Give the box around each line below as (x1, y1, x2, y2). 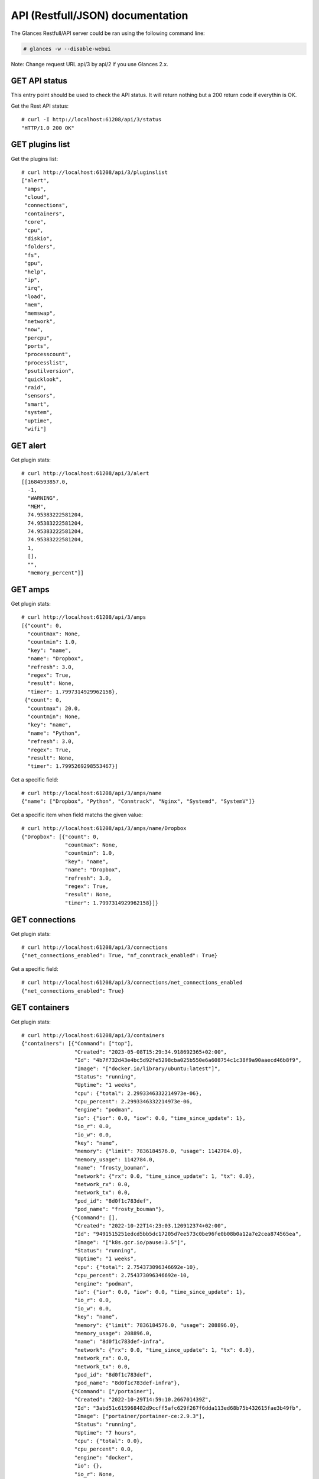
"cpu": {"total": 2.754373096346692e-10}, (74, 1264, 199, 1270)
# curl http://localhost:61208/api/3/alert (21, 470, 149, 477)
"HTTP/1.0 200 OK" (21, 124, 75, 131)
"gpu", (24, 260, 44, 267)
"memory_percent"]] (27, 569, 84, 576)
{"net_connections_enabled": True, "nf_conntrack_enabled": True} (21, 952, 218, 959)
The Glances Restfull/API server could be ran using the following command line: (11, 30, 205, 37)
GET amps (11, 585, 50, 595)
